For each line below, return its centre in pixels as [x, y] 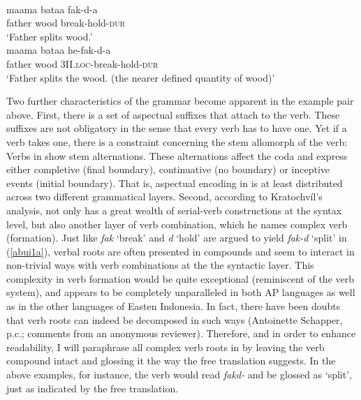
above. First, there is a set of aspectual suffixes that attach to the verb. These [173, 114]
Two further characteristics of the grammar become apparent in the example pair [180, 101]
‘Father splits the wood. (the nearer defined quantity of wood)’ [141, 77]
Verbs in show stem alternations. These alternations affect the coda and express [177, 155]
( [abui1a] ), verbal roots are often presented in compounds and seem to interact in [180, 251]
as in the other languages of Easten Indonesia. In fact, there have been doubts [174, 306]
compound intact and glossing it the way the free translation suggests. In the [171, 361]
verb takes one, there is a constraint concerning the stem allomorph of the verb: [177, 141]
